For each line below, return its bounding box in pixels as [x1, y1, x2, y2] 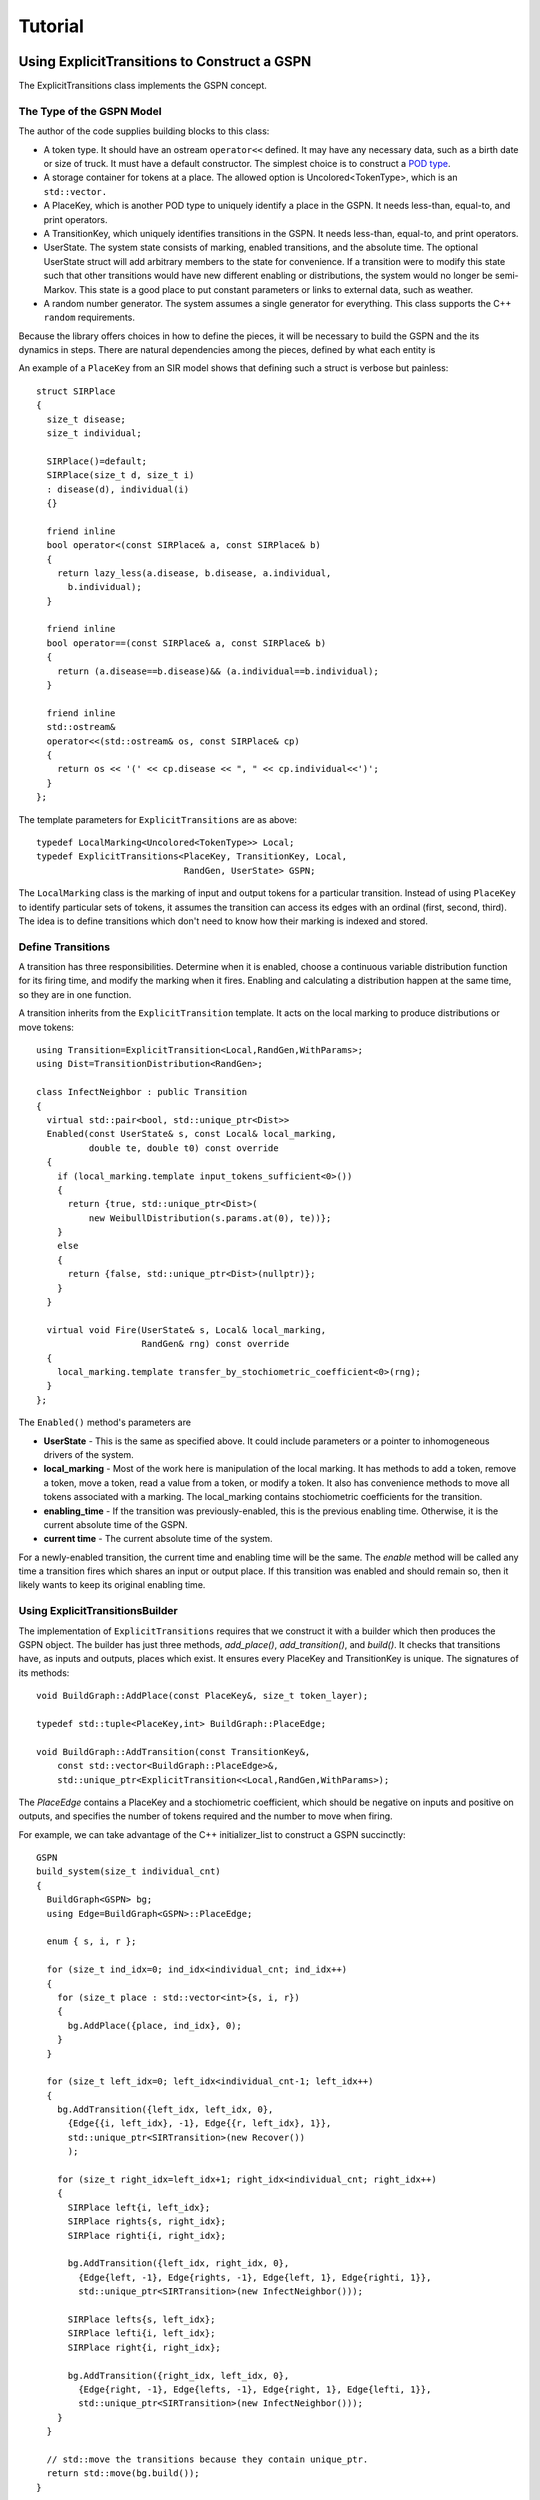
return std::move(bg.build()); [46, 2468, 200, 2479]
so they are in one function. [18, 988, 132, 1000]
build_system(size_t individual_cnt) [36, 1866, 222, 1877]
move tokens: [18, 1021, 75, 1033]
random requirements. [43, 311, 135, 324]
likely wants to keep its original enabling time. [18, 1579, 206, 1591]
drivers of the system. [43, 1448, 134, 1460]
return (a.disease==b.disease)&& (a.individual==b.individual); [56, 665, 379, 677]
